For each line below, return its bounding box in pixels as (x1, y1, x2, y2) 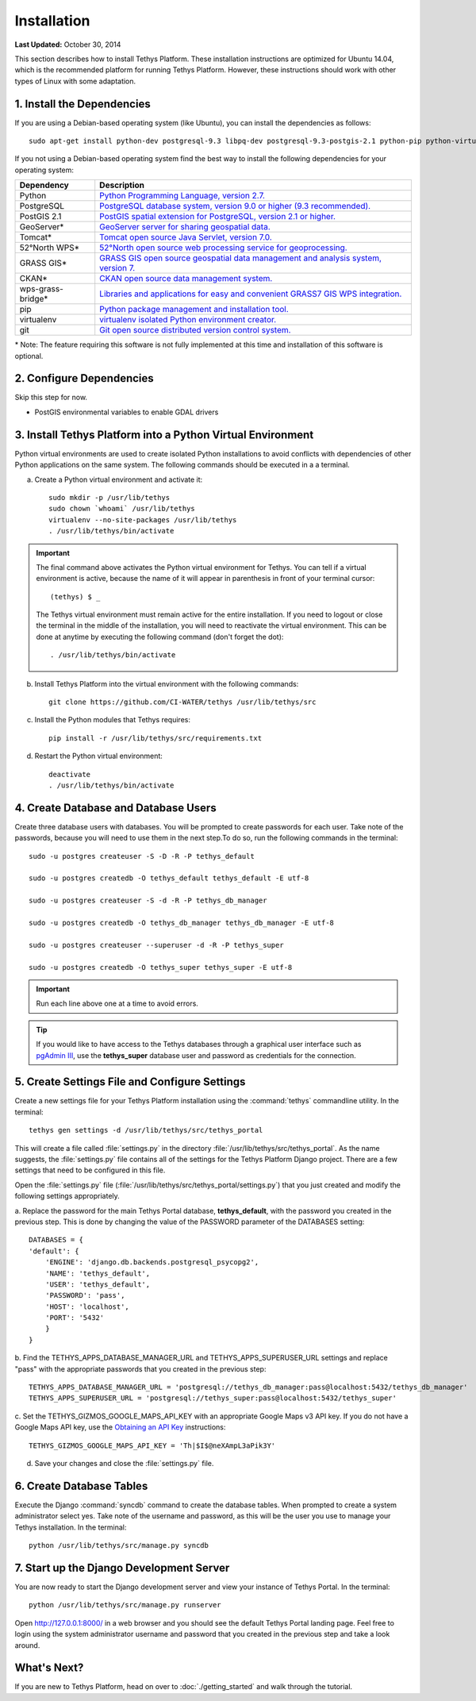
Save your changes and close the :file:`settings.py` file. (34, 1458, 214, 1468)
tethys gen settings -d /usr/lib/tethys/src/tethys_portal (29, 1126, 263, 1135)
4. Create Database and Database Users (14, 801, 217, 814)
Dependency (19, 179, 69, 190)
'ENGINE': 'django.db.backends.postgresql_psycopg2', (44, 1258, 259, 1267)
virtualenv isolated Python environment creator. (99, 314, 277, 325)
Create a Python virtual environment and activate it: (34, 475, 203, 484)
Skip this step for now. (14, 393, 87, 402)
